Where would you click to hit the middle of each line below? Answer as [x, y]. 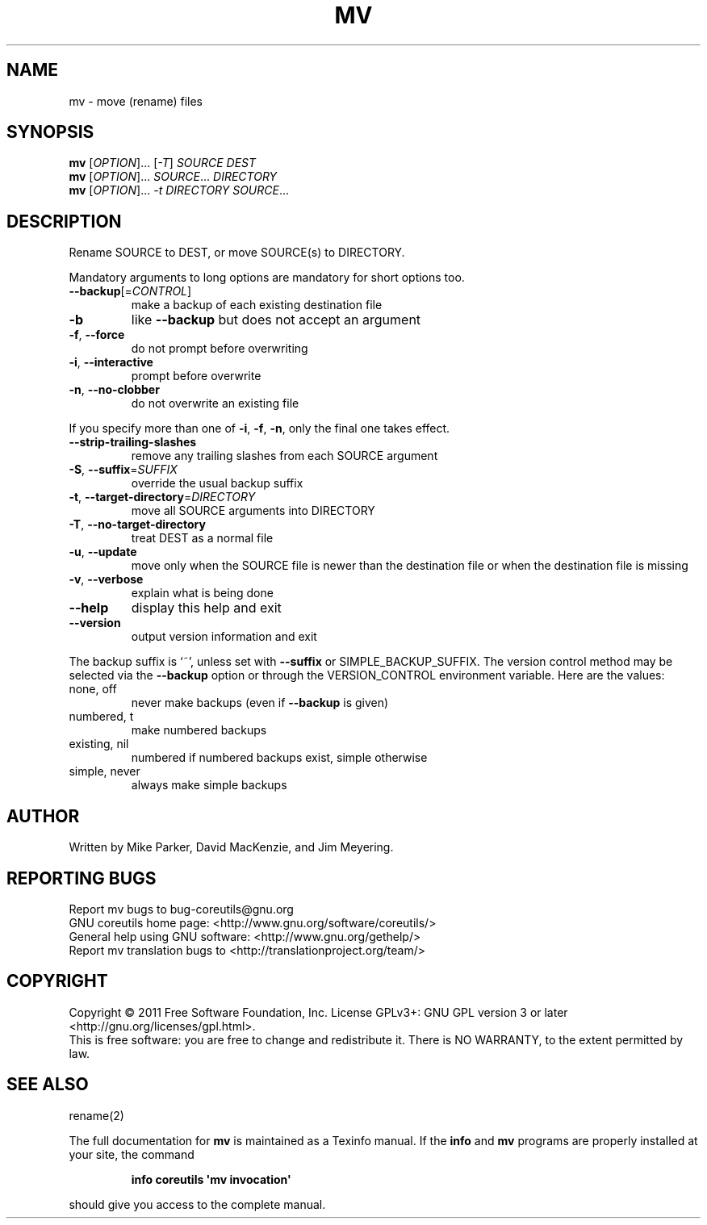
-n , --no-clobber [114, 390]
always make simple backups [209, 785]
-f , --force [97, 335]
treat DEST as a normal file [202, 538]
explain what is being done [202, 593]
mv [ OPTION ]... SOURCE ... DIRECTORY [173, 177]
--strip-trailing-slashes [133, 442]
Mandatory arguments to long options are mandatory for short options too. [267, 278]
